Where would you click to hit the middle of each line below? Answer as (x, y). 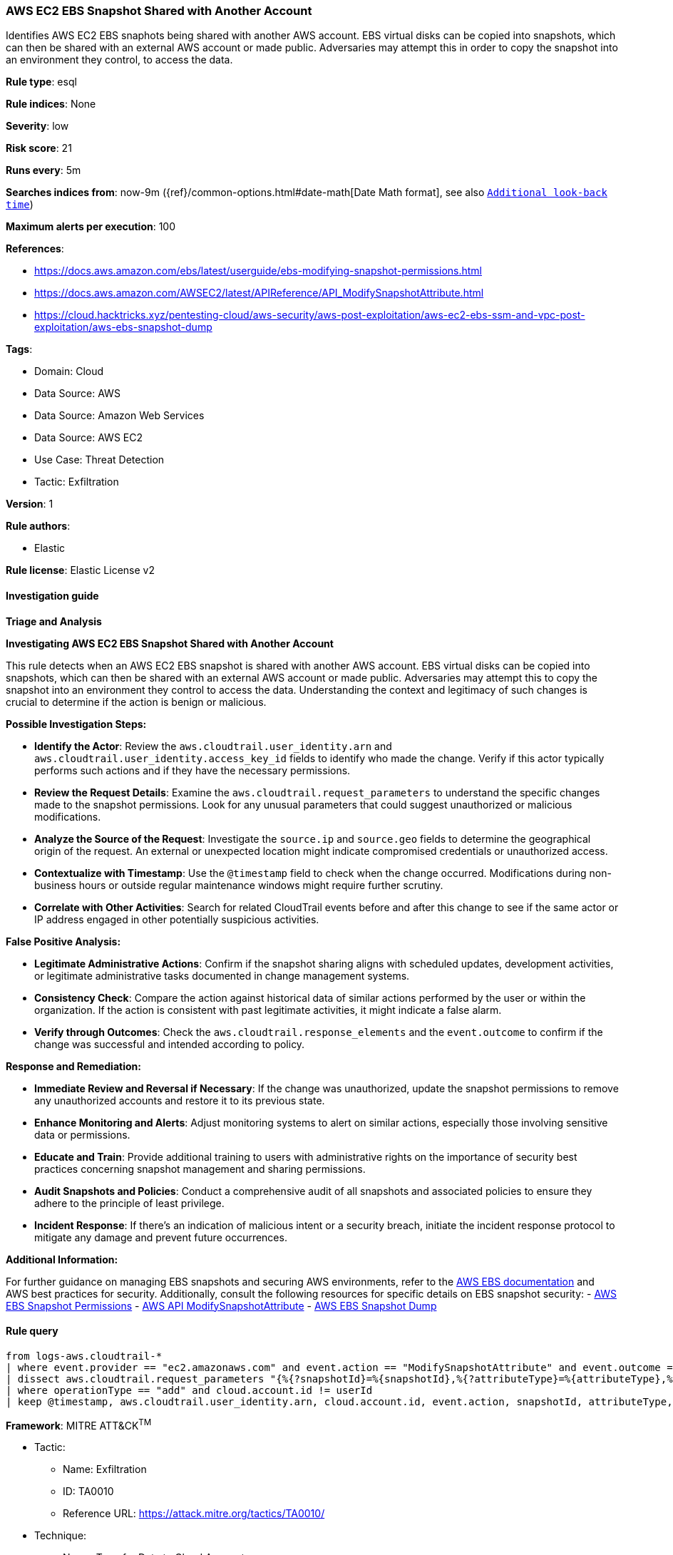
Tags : (19, 349)
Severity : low (37, 126)
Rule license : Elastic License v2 (80, 570)
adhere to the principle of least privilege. (129, 1203)
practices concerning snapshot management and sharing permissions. (200, 1169)
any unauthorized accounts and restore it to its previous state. (180, 1100)
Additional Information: (62, 1259)
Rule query (32, 1331)
